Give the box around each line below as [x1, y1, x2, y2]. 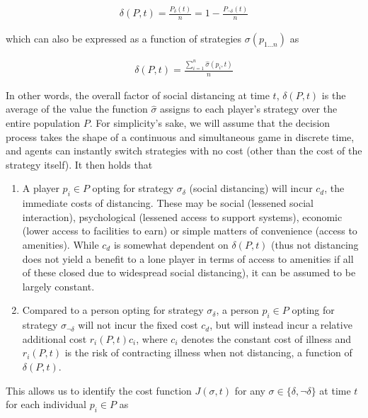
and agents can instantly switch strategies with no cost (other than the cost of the [6, 143, 362, 158]
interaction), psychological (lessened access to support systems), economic [22, 209, 343, 224]
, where [136, 331, 168, 346]
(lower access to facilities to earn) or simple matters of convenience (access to [22, 223, 357, 238]
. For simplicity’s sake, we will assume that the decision [89, 115, 330, 130]
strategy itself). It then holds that [6, 157, 153, 171]
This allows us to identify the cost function [6, 383, 192, 397]
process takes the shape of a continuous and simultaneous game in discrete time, [6, 129, 355, 144]
